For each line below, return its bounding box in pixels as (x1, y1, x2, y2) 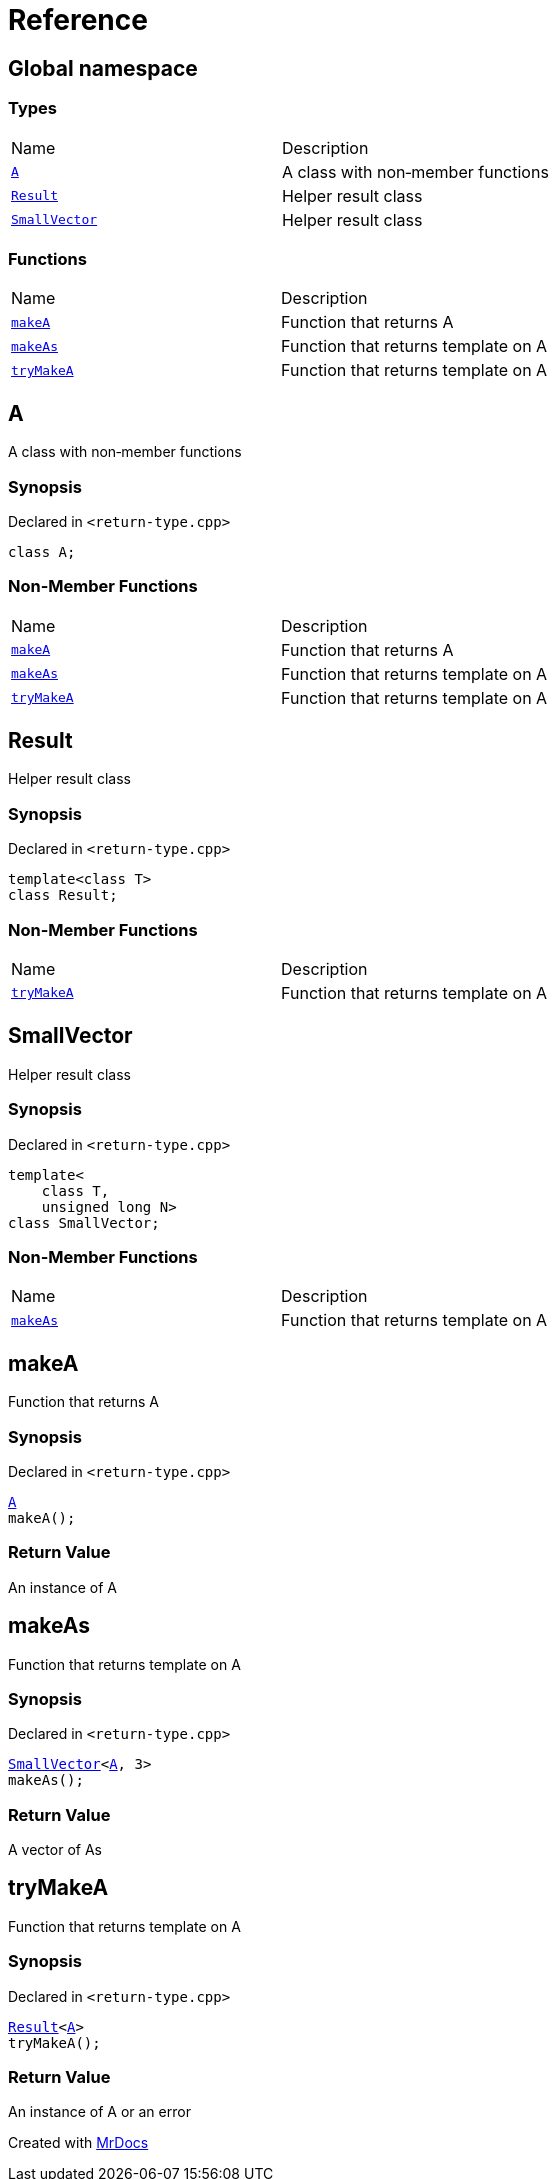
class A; (8, 543, 76, 560)
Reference (8, 3, 148, 37)
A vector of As (8, 1841, 102, 1859)
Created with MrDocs (8, 2134, 149, 2152)
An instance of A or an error (8, 2103, 191, 2121)
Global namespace (8, 55, 198, 81)
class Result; (8, 887, 118, 904)
